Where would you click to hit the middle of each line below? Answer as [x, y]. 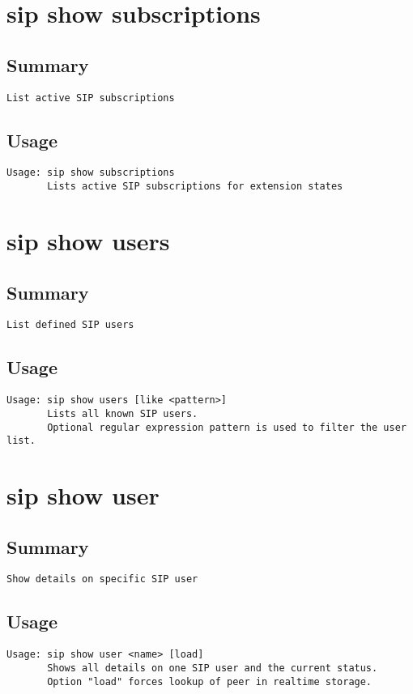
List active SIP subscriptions [91, 98]
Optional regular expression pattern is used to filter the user [227, 427]
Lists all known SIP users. [123, 413]
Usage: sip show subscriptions [91, 173]
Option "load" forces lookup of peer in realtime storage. [210, 681]
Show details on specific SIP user [102, 579]
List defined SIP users [70, 325]
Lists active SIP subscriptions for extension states [195, 187]
